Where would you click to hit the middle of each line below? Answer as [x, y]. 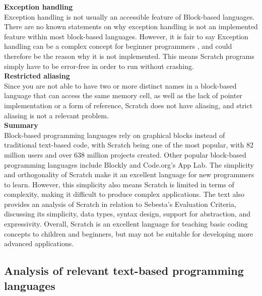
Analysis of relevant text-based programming [124, 271]
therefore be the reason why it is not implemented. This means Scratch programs [129, 56]
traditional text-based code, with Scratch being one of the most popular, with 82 [129, 145]
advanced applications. [39, 243]
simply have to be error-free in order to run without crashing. [99, 66]
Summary [21, 125]
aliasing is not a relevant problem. [56, 115]
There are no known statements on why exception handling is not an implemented [131, 26]
